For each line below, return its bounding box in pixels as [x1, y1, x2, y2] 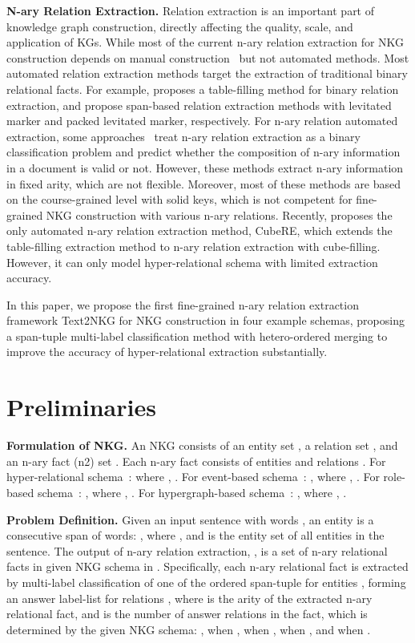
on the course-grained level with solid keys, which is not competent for [6, 191, 353, 208]
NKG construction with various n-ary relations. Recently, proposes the [46, 206, 393, 223]
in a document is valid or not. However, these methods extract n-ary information [6, 159, 404, 176]
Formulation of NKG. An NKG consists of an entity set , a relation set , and [6, 437, 398, 454]
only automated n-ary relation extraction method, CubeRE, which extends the [6, 222, 393, 239]
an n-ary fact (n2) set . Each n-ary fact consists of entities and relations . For [6, 452, 386, 469]
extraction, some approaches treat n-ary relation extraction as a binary [6, 127, 361, 144]
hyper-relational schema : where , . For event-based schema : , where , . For [6, 468, 380, 485]
